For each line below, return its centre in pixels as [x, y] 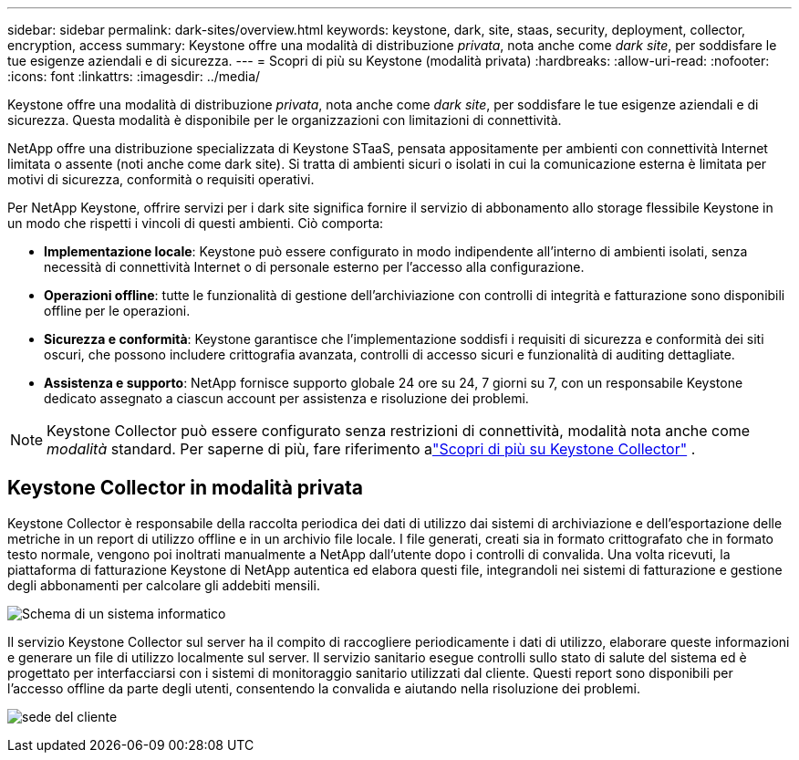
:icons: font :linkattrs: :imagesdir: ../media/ [134, 76]
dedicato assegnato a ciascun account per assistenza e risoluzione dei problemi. [286, 398]
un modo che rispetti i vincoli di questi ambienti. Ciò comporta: [196, 223]
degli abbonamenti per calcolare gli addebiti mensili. [164, 585]
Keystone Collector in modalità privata [185, 488]
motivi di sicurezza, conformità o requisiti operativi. [161, 179]
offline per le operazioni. [117, 311]
